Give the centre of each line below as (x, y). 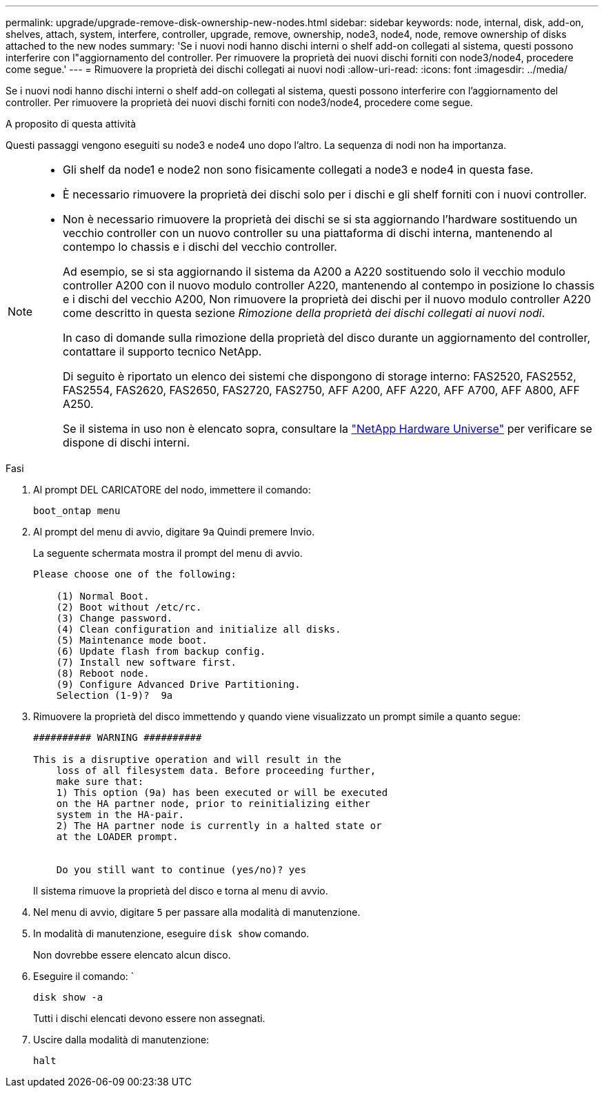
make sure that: (100, 782)
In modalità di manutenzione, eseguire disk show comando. (171, 933)
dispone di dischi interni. (127, 442)
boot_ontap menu (77, 511)
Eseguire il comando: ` (84, 976)
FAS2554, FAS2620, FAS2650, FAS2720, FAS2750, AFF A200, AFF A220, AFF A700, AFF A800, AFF (321, 390)
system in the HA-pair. (120, 815)
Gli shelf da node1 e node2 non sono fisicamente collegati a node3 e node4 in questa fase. (298, 170)
